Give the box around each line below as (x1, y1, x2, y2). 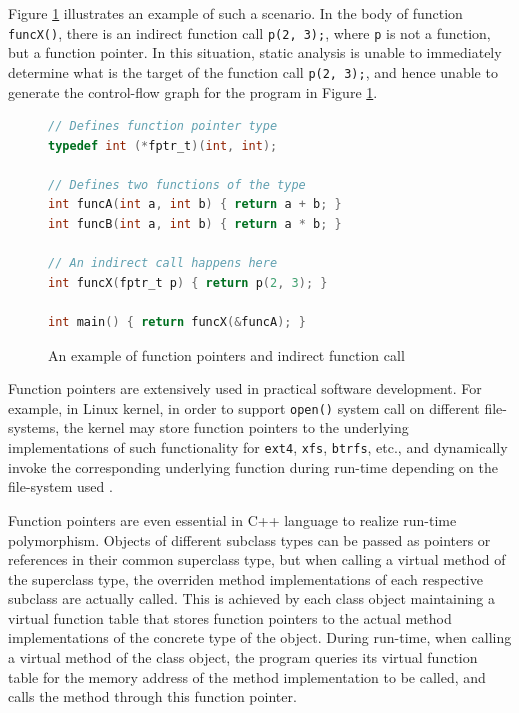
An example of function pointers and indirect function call (48, 344, 405, 365)
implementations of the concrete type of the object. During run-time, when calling (8, 627, 512, 648)
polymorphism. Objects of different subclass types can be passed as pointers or (8, 529, 491, 550)
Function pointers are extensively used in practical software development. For (8, 378, 482, 399)
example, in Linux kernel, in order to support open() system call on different (8, 397, 480, 418)
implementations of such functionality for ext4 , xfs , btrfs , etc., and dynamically (8, 437, 508, 458)
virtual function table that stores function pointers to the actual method (8, 607, 452, 628)
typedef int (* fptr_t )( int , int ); (48, 138, 278, 153)
